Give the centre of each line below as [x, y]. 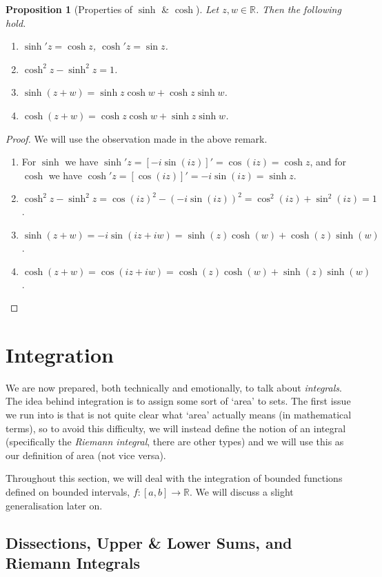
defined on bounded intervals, [68, 492]
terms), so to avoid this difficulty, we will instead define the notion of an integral [176, 428]
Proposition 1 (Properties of [69, 9]
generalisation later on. [54, 505]
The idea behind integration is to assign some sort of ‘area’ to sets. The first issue [178, 401]
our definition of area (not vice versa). [86, 455]
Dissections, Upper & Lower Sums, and [149, 542]
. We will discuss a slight [241, 492]
